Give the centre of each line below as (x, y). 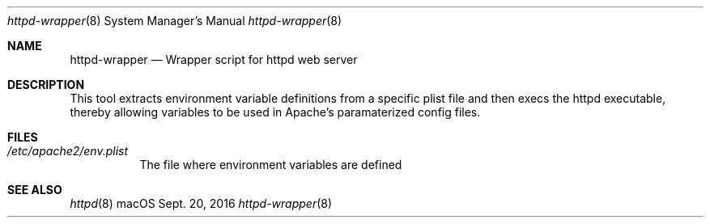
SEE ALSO (35, 190)
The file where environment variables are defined (271, 165)
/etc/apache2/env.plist (68, 151)
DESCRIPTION (46, 85)
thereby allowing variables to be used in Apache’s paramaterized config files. (275, 112)
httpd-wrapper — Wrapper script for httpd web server (214, 59)
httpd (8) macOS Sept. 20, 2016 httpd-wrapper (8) (201, 203)
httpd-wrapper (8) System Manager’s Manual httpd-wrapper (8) (175, 21)
